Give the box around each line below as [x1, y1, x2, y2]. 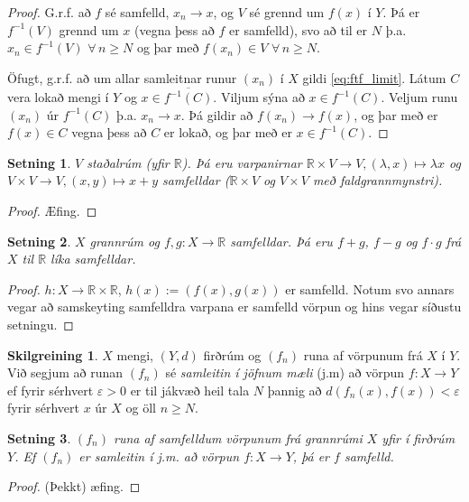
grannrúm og [89, 231, 160, 250]
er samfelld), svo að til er [229, 20, 368, 39]
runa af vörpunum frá [303, 345, 423, 364]
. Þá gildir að [180, 105, 253, 124]
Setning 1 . [7, 153, 71, 172]
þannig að [267, 380, 322, 399]
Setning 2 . [7, 231, 71, 250]
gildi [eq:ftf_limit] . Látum [302, 68, 446, 87]
